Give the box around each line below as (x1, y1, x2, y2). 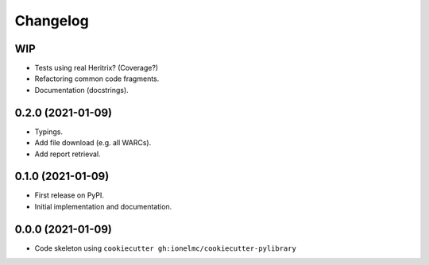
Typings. (34, 127, 64, 136)
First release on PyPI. (34, 190, 105, 200)
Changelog (14, 12, 89, 29)
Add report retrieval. (34, 149, 101, 159)
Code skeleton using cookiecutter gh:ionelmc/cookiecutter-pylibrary (34, 243, 297, 253)
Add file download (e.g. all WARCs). (34, 138, 152, 148)
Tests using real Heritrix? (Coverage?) (34, 63, 159, 73)
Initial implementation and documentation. (34, 202, 172, 211)
